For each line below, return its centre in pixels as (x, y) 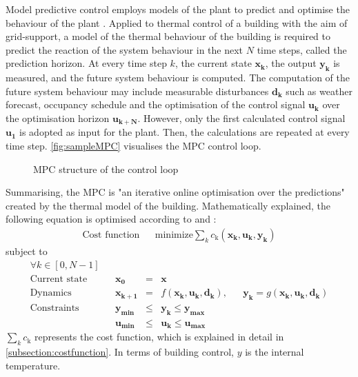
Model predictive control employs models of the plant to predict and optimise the (178, 9)
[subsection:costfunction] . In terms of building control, (120, 352)
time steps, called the (302, 49)
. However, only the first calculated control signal (241, 118)
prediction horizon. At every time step (86, 63)
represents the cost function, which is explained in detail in (159, 337)
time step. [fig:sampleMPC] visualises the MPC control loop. (133, 145)
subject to (27, 251)
